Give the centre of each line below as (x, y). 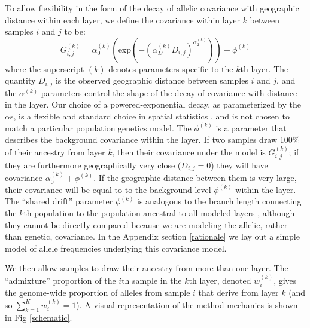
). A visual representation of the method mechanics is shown (187, 304)
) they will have (239, 165)
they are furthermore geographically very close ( (93, 165)
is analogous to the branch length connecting (219, 201)
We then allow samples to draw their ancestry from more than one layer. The (147, 268)
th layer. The (264, 68)
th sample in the (152, 280)
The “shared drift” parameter (59, 201)
